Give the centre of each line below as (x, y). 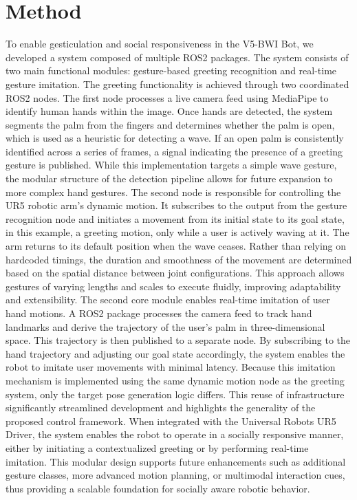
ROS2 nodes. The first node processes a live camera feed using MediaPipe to (167, 97)
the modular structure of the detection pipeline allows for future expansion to (169, 178)
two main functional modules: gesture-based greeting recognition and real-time (171, 70)
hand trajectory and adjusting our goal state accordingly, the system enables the (175, 353)
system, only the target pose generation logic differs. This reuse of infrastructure (175, 394)
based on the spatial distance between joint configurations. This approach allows (175, 273)
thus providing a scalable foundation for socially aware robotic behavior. (158, 488)
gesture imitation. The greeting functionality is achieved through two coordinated (177, 84)
